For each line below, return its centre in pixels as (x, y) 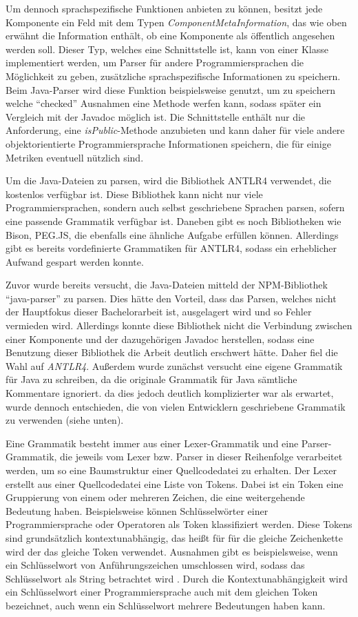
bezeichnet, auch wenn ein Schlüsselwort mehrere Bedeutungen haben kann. (166, 605)
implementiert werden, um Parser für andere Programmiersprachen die (155, 62)
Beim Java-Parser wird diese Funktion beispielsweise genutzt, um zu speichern (170, 89)
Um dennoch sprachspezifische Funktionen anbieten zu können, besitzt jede (164, 8)
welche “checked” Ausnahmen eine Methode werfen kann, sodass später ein (164, 103)
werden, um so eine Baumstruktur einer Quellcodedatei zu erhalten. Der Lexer (171, 470)
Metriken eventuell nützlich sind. (75, 157)
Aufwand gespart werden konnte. (75, 261)
